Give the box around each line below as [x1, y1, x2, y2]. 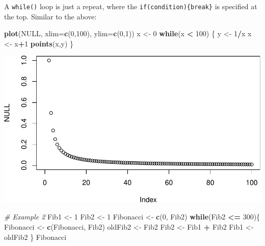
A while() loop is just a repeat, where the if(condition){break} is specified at [4, 1, 257, 11]
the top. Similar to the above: [4, 11, 97, 21]
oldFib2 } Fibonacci [4, 231, 67, 242]
